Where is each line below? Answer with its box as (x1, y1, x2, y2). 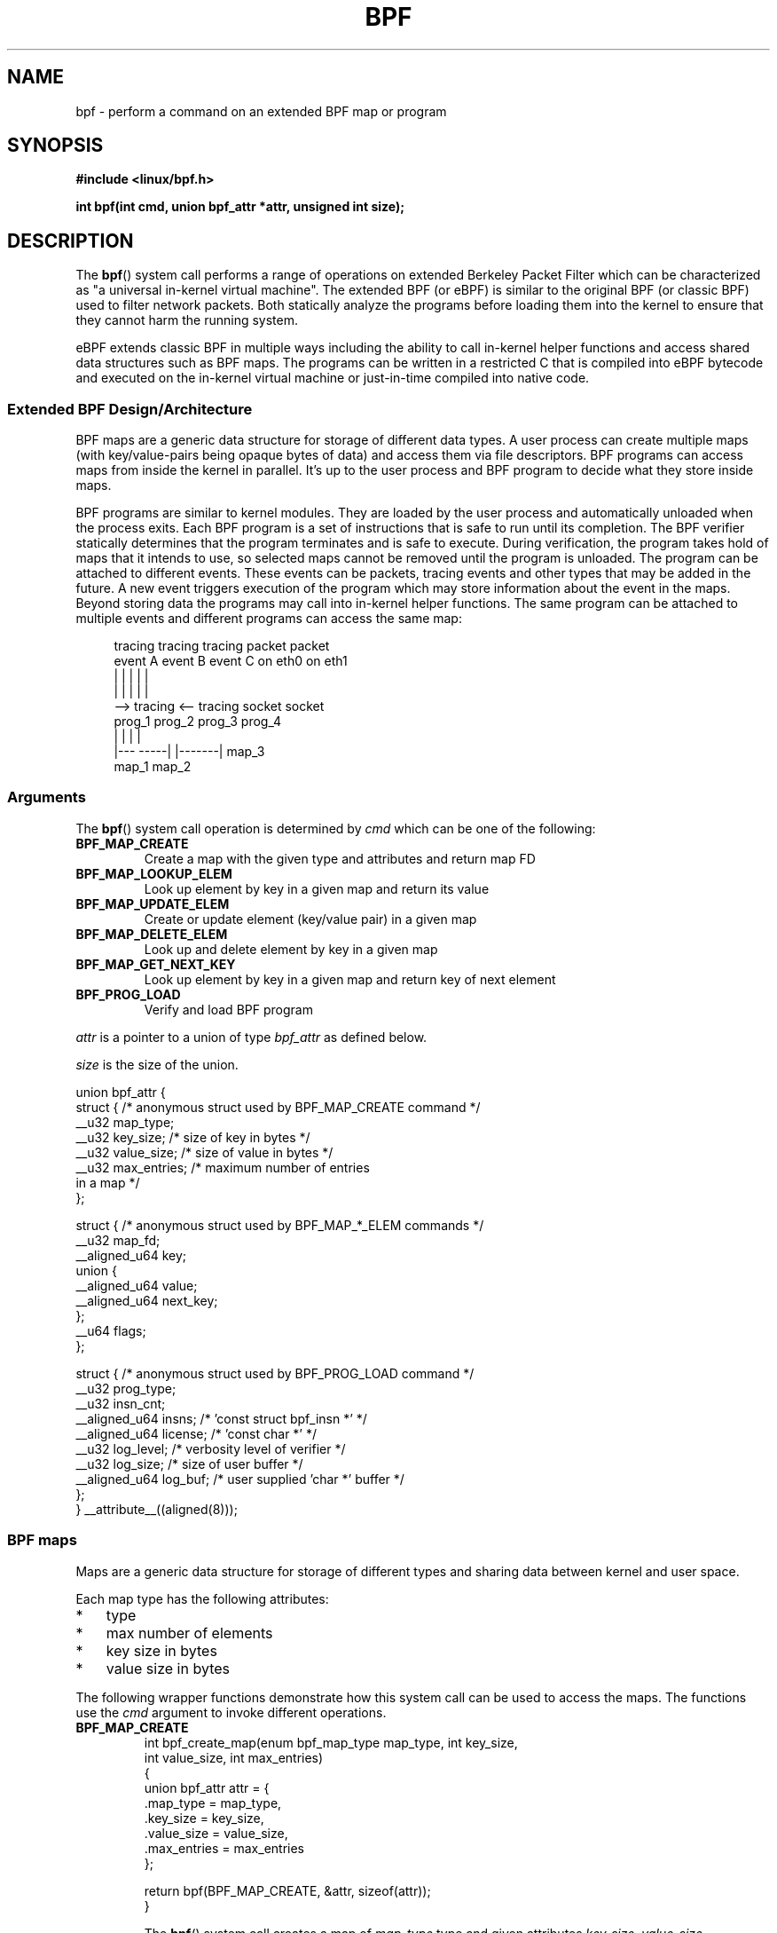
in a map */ (75, 1174, 140, 1190)
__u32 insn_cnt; (75, 1395, 166, 1411)
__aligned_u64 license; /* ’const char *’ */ (75, 1425, 317, 1441)
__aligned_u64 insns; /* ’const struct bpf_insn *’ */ (75, 1410, 367, 1426)
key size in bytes (106, 1641, 217, 1660)
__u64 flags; (75, 1322, 146, 1338)
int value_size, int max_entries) (144, 1749, 324, 1765)
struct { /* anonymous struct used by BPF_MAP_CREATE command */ (75, 1099, 481, 1115)
